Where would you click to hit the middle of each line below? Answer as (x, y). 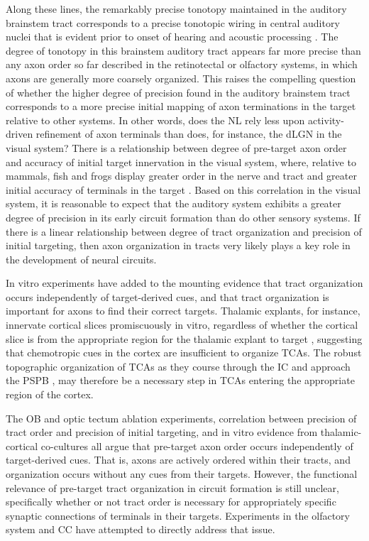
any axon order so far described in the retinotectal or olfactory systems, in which (182, 64)
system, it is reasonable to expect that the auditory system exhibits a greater (174, 203)
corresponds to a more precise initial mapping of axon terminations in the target (181, 106)
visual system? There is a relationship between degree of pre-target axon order (176, 147)
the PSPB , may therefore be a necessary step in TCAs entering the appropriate (180, 380)
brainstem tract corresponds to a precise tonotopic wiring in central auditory (173, 22)
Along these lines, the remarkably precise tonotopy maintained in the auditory (176, 9)
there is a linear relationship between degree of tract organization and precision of (184, 231)
